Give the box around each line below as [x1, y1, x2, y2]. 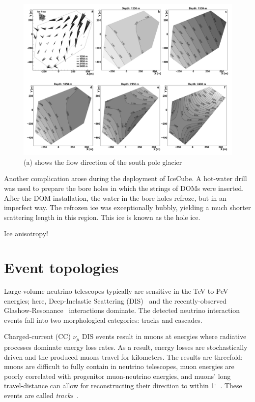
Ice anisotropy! [4, 228, 48, 239]
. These [220, 380, 242, 391]
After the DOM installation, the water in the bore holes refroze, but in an [4, 192, 227, 203]
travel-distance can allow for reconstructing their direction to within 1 [4, 380, 215, 391]
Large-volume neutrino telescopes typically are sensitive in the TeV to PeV [4, 286, 228, 296]
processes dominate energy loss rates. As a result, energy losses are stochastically [4, 341, 248, 352]
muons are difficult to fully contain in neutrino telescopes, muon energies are [4, 361, 234, 371]
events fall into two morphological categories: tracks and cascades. [4, 314, 202, 325]
